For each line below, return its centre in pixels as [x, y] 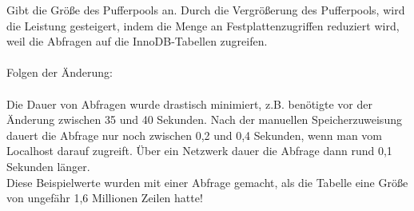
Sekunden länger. [48, 166]
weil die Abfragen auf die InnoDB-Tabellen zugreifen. [137, 41]
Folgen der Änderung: [60, 72]
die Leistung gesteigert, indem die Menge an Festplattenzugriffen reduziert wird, [203, 25]
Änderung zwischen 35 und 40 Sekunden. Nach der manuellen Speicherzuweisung [204, 119]
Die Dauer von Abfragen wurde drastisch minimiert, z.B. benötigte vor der [189, 104]
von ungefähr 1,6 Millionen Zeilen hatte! [105, 198]
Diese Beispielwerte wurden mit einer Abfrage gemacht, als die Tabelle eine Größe [207, 182]
